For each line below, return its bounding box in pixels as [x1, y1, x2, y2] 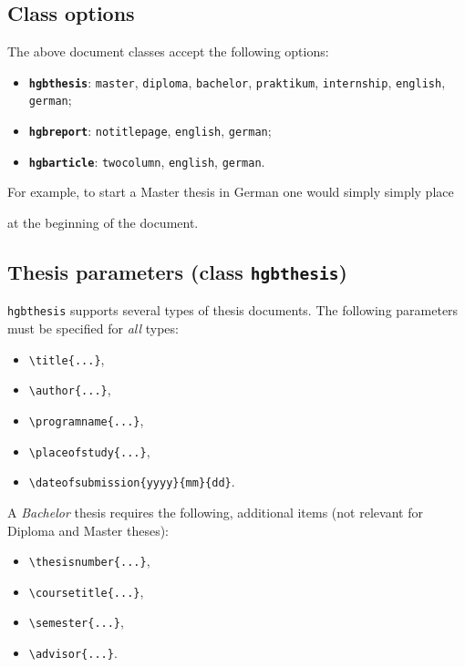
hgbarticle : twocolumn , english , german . [28, 151, 265, 170]
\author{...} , [28, 380, 111, 399]
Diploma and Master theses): [7, 520, 170, 539]
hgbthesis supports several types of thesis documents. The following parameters [7, 301, 459, 320]
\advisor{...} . [28, 643, 118, 662]
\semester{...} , [28, 612, 124, 631]
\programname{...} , [28, 410, 144, 429]
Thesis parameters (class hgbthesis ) [7, 258, 347, 285]
